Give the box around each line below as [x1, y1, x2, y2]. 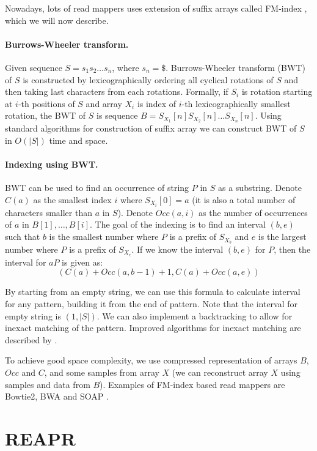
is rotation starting [241, 85, 313, 98]
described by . [5, 333, 57, 346]
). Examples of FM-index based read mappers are [100, 378, 285, 390]
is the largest [258, 230, 307, 243]
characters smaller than [5, 206, 92, 218]
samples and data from [5, 378, 90, 390]
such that [5, 230, 40, 243]
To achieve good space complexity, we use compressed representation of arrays [5, 354, 297, 367]
